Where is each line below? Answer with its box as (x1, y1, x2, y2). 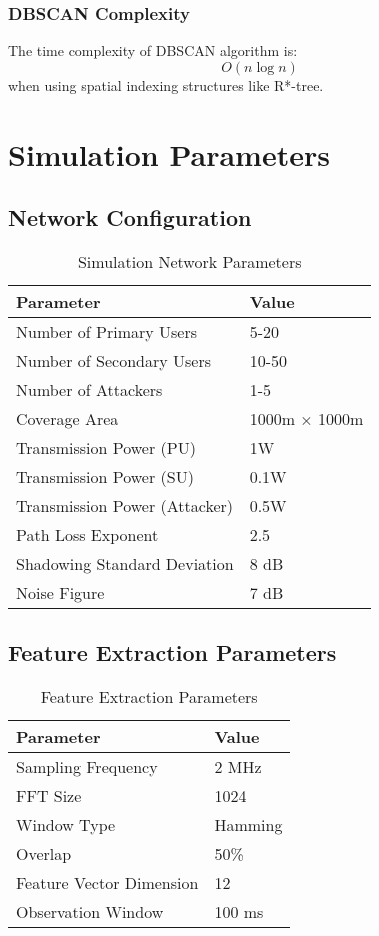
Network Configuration (8, 202, 252, 233)
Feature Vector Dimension (16, 871, 199, 895)
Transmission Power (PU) (16, 435, 196, 459)
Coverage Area (16, 406, 119, 430)
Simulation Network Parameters (77, 249, 302, 273)
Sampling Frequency (16, 755, 158, 779)
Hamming (214, 813, 283, 837)
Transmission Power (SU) (16, 464, 194, 488)
